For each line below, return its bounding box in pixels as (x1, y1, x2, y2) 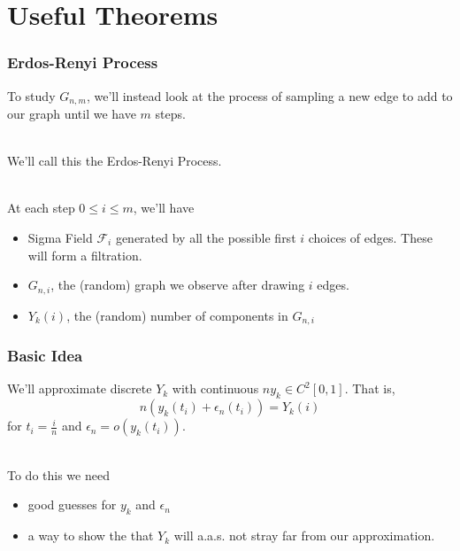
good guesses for (27, 495, 117, 514)
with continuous (172, 379, 259, 398)
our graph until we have (7, 105, 136, 123)
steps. (155, 105, 186, 123)
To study (7, 86, 56, 105)
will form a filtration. (27, 245, 142, 264)
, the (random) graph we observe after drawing (50, 275, 305, 294)
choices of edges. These (308, 229, 433, 247)
